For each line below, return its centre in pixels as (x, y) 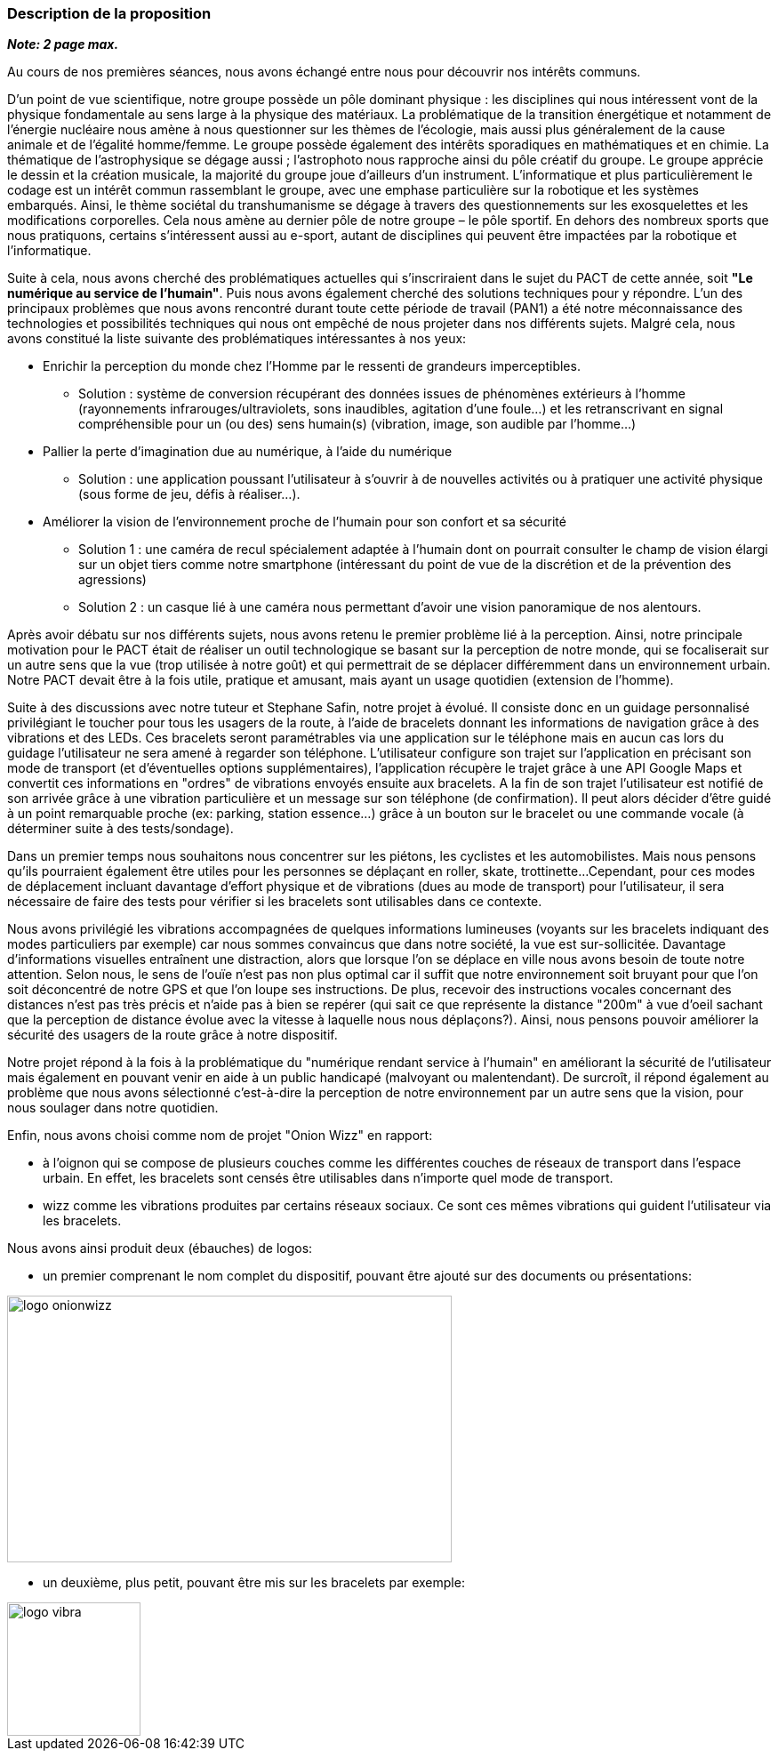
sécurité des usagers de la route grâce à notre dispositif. (172, 1035)
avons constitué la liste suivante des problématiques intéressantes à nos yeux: (237, 339)
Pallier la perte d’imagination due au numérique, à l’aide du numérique (248, 452)
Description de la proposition (109, 13)
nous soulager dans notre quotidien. (113, 1108)
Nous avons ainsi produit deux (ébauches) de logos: (160, 1248)
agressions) (112, 580)
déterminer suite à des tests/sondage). (120, 829)
